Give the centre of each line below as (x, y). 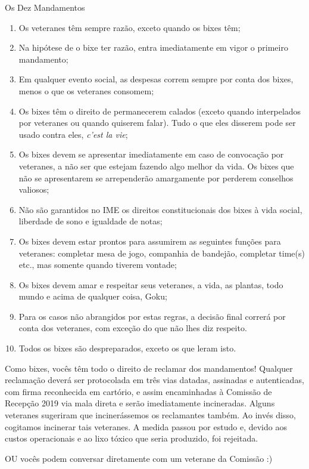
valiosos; (34, 189)
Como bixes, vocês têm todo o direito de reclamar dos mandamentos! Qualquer (149, 368)
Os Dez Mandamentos (45, 7)
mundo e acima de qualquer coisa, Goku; (93, 296)
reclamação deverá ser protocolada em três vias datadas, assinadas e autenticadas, (154, 380)
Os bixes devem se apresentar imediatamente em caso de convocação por (151, 154)
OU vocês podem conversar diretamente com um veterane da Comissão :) (139, 458)
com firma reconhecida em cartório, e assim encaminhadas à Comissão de (138, 391)
